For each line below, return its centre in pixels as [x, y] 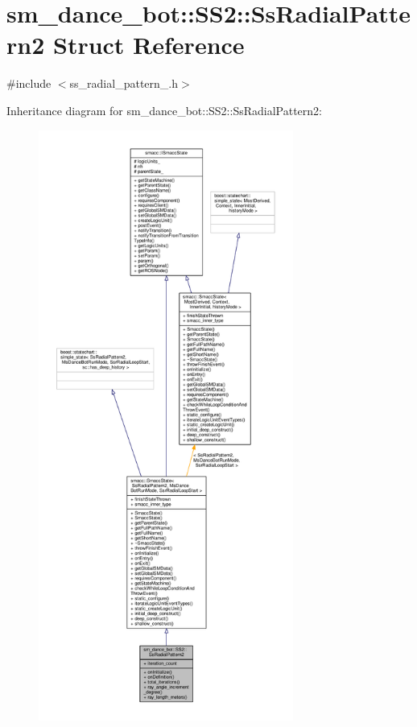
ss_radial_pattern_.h [124, 83]
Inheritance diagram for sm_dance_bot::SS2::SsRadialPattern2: [164, 110]
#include [29, 83]
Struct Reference [149, 45]
